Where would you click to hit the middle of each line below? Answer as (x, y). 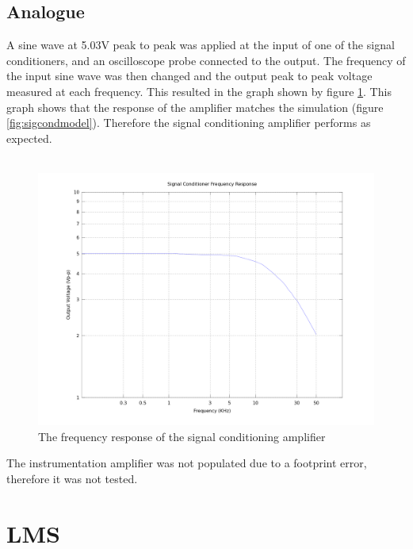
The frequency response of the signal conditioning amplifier (182, 436)
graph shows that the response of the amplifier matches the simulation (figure (195, 107)
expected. (29, 138)
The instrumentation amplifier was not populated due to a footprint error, (187, 463)
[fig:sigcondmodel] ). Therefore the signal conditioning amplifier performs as (189, 123)
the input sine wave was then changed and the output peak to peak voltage (189, 76)
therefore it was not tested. (72, 478)
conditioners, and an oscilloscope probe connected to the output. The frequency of (206, 60)
